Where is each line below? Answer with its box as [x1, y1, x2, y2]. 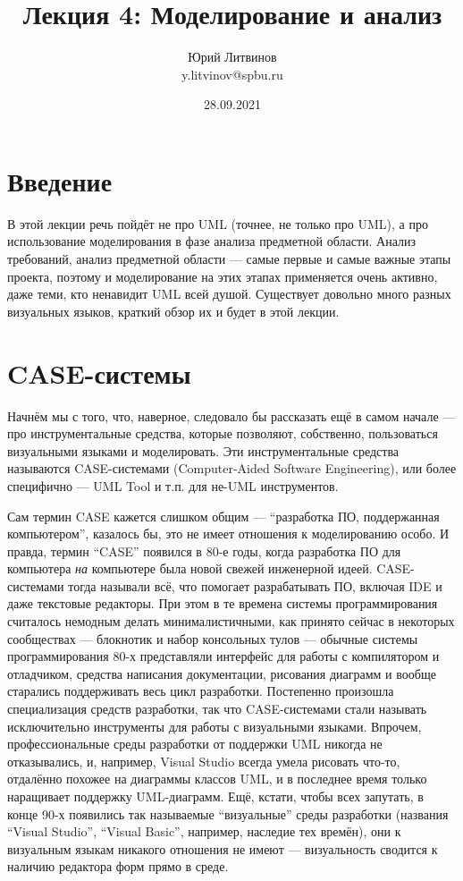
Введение [7, 162, 113, 199]
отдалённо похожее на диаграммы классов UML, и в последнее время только [7, 769, 427, 788]
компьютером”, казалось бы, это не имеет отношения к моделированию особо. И [7, 524, 450, 543]
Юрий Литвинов [188, 47, 277, 66]
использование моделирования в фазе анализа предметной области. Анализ [7, 232, 417, 250]
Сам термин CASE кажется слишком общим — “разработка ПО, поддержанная [7, 506, 440, 525]
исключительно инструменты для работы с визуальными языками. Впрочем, [7, 716, 422, 735]
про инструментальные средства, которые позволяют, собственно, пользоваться [7, 424, 438, 443]
